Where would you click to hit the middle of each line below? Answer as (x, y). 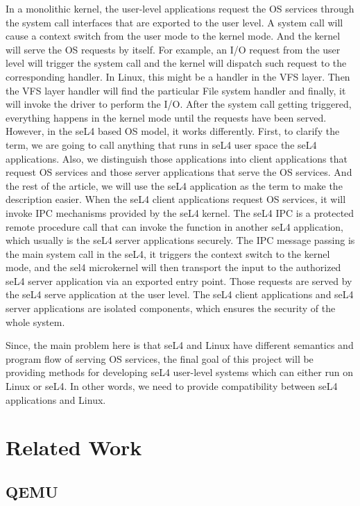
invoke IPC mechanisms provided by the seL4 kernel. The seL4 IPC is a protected (180, 212)
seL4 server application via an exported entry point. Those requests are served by (179, 280)
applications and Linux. (56, 399)
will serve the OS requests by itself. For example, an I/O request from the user (173, 49)
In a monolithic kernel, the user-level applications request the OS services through (180, 8)
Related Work (74, 447)
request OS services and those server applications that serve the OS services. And (179, 172)
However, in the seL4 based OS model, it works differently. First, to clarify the (173, 131)
